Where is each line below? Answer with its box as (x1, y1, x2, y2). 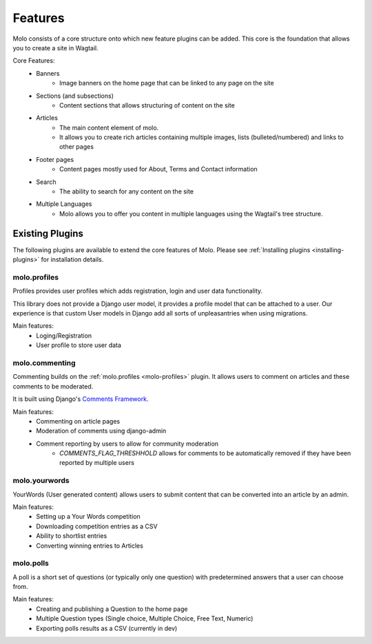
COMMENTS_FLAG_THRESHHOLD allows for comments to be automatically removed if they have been (59, 449, 351, 457)
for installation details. (41, 256, 104, 264)
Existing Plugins (12, 227, 84, 239)
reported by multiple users (59, 459, 134, 467)
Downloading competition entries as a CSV (36, 522, 158, 530)
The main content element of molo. (59, 123, 159, 132)
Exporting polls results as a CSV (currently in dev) (36, 624, 178, 632)
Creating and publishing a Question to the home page (36, 605, 188, 613)
